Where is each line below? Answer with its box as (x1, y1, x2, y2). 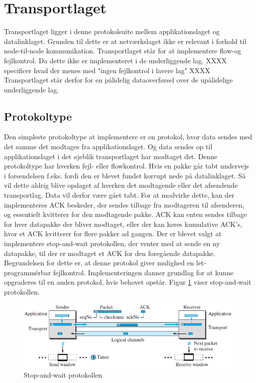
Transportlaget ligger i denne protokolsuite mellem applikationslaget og (4, 26, 220, 37)
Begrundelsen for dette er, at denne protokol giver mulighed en (4, 257, 194, 268)
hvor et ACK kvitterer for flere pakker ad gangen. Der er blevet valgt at (4, 228, 222, 239)
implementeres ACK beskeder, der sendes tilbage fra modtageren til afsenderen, (4, 199, 245, 210)
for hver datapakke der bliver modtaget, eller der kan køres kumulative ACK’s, (4, 218, 243, 229)
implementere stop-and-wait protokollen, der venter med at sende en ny (4, 238, 220, 249)
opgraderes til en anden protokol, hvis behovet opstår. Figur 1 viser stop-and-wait (4, 277, 252, 287)
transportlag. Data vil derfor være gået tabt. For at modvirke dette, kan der (4, 190, 235, 200)
